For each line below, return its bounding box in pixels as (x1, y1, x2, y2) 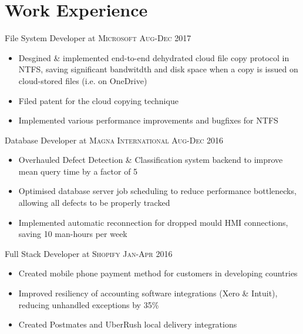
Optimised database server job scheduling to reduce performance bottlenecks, (18, 185, 297, 197)
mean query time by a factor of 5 (18, 165, 138, 177)
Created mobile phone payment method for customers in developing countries (18, 267, 298, 279)
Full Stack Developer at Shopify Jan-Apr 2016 (5, 247, 173, 259)
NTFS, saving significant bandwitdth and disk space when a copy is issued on (18, 63, 298, 75)
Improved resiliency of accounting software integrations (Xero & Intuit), (18, 287, 278, 299)
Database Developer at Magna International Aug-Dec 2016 (5, 133, 224, 146)
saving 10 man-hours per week (18, 228, 127, 240)
